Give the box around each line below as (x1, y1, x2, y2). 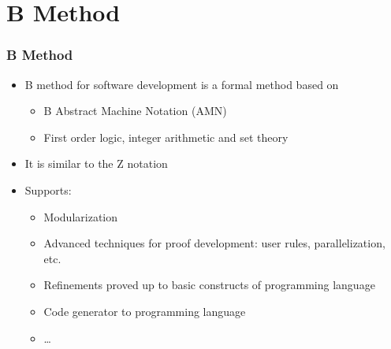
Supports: (24, 181, 72, 198)
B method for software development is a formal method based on (24, 76, 339, 92)
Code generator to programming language (43, 303, 246, 319)
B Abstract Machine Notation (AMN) (43, 102, 227, 119)
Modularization (43, 208, 118, 225)
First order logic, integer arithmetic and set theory (43, 128, 289, 145)
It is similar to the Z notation (24, 155, 168, 172)
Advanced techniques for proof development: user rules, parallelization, (43, 235, 385, 251)
